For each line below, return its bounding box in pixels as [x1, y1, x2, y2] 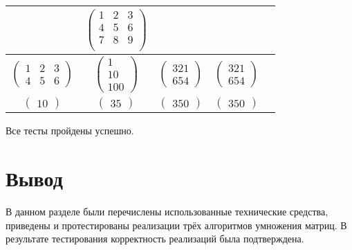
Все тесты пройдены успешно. [6, 123, 134, 138]
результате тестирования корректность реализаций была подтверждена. [6, 231, 304, 246]
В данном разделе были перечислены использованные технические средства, [6, 204, 328, 218]
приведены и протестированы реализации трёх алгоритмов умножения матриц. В [6, 217, 347, 232]
